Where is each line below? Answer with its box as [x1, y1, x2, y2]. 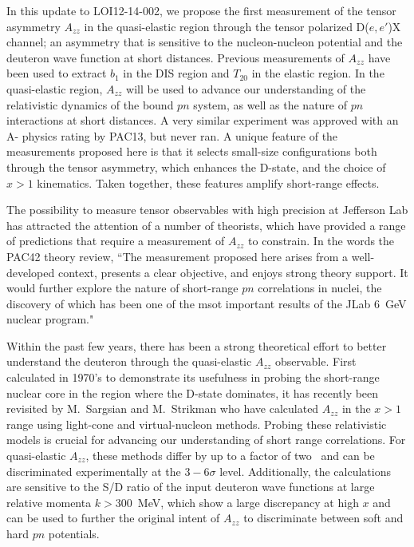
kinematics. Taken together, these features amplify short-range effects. [37, 174, 380, 191]
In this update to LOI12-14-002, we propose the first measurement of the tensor [6, 2, 396, 18]
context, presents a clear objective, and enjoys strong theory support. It [57, 264, 408, 280]
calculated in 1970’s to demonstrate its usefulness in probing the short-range [6, 369, 380, 386]
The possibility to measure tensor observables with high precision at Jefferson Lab [6, 201, 408, 218]
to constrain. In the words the [248, 232, 395, 249]
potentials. [48, 525, 100, 541]
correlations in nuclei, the [258, 279, 382, 296]
